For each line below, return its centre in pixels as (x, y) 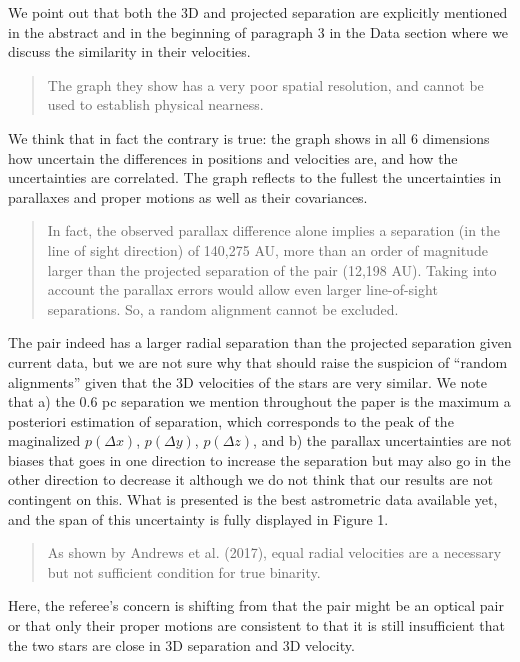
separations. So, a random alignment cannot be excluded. (223, 308)
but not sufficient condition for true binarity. (184, 571)
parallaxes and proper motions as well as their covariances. (188, 196)
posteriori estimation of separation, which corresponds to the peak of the (231, 420)
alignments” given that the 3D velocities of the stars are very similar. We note (248, 381)
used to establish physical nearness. (155, 104)
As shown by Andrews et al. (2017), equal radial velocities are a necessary (274, 552)
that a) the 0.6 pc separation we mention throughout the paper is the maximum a (259, 401)
